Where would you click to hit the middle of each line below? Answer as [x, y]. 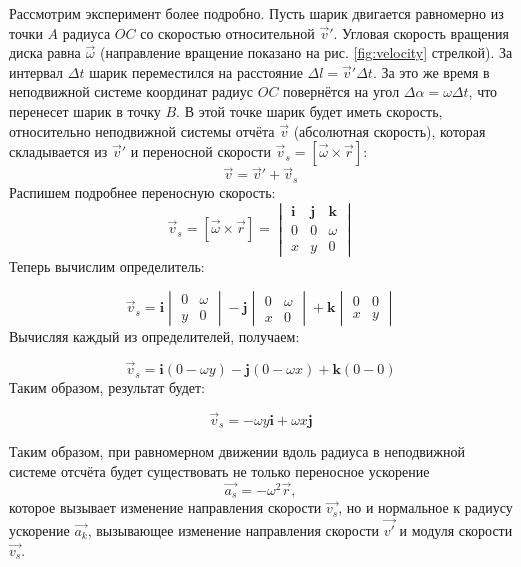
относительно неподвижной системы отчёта [142, 130]
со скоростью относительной [227, 32]
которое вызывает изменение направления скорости [165, 507]
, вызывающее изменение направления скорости [233, 530]
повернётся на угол [341, 91]
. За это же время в [431, 71]
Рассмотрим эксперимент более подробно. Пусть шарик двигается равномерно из [256, 13]
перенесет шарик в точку [85, 110]
